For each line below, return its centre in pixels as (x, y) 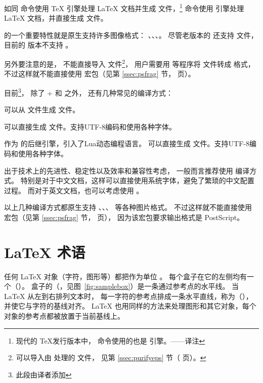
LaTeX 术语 (45, 252)
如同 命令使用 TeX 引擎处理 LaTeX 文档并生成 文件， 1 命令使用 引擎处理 (124, 7)
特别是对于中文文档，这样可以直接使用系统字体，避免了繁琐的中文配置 (137, 180)
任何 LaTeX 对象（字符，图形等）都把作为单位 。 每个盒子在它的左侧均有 (126, 276)
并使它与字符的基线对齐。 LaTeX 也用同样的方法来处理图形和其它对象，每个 (130, 306)
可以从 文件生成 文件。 (42, 110)
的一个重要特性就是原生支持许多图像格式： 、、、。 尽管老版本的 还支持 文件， (131, 35)
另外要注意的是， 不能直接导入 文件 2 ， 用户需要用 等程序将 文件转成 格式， (129, 63)
